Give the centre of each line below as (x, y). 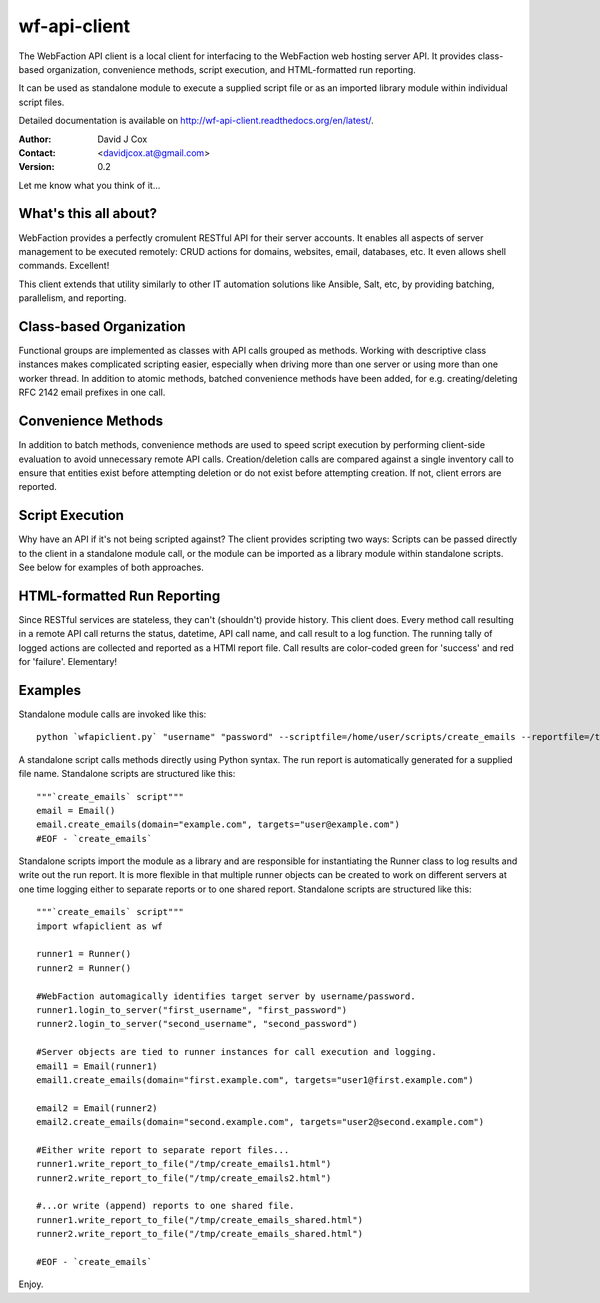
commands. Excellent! (64, 266)
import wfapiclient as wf (100, 926)
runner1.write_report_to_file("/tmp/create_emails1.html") (184, 1164)
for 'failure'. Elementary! (68, 662)
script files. (41, 102)
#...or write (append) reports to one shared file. (165, 1206)
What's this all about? (88, 213)
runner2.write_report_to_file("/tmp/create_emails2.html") (184, 1178)
